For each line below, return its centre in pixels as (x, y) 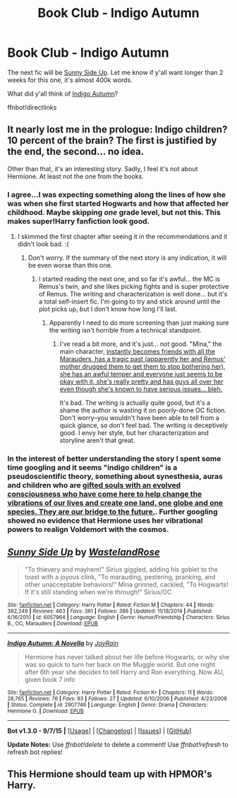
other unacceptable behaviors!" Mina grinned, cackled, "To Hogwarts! (126, 584)
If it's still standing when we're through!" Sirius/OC (98, 591)
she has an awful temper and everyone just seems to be (141, 374)
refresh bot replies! (35, 752)
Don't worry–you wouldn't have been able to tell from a (140, 418)
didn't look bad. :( (43, 244)
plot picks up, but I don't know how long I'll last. (108, 309)
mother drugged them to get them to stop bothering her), (142, 366)
